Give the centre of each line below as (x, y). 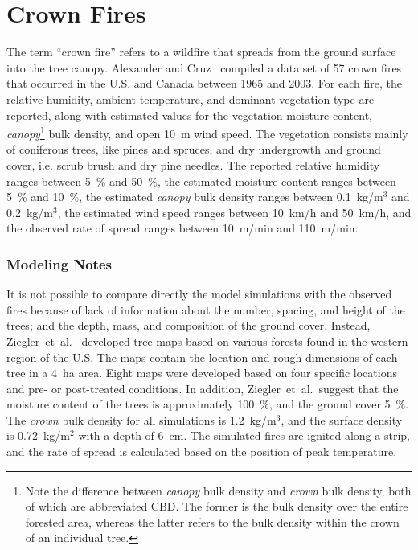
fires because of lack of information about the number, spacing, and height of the (206, 309)
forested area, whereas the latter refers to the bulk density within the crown (212, 521)
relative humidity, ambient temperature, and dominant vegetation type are (191, 99)
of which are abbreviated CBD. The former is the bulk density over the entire (217, 506)
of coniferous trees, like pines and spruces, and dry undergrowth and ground (194, 149)
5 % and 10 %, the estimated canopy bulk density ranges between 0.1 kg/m (195, 197)
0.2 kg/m (30, 212)
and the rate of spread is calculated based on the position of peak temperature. (202, 451)
